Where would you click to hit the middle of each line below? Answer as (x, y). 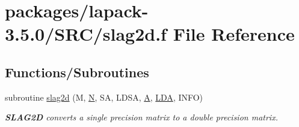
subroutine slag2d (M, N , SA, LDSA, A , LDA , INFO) (104, 97)
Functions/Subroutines (77, 72)
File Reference (234, 34)
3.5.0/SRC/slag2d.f (86, 34)
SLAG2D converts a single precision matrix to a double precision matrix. (141, 117)
